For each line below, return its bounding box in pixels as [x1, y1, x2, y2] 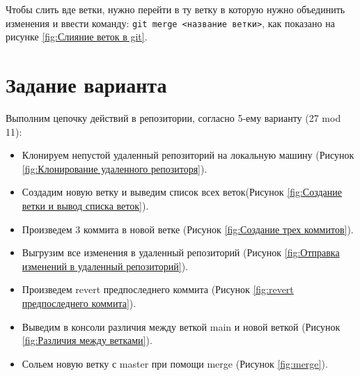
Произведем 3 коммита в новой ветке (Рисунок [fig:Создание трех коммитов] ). [22, 221, 354, 236]
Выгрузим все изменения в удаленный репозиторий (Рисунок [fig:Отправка [22, 245, 340, 260]
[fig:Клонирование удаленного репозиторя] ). [22, 161, 208, 175]
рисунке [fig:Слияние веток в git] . [6, 29, 148, 44]
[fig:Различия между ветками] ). [22, 333, 152, 347]
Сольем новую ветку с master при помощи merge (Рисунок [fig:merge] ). [22, 356, 328, 370]
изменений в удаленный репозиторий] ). [22, 258, 189, 273]
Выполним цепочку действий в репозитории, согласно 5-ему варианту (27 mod [6, 110, 341, 125]
